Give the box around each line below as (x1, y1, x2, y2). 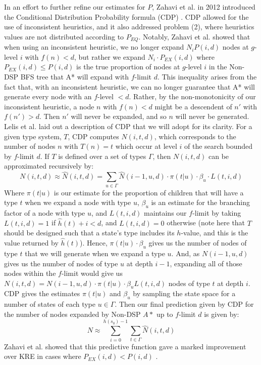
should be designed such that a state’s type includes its (4, 227, 175, 238)
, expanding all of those (170, 258, 242, 268)
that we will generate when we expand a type (25, 248, 165, 258)
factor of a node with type (4, 207, 85, 218)
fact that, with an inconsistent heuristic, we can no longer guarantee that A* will (4, 81, 255, 92)
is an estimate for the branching (151, 197, 250, 208)
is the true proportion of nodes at (76, 61, 180, 72)
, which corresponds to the (154, 131, 236, 141)
